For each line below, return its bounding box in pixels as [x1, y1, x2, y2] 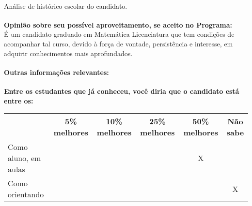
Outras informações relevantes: [4, 67, 109, 77]
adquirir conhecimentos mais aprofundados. [4, 48, 133, 58]
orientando [8, 189, 44, 200]
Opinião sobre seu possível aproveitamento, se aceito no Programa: [4, 19, 233, 29]
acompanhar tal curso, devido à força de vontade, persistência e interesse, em [4, 38, 233, 48]
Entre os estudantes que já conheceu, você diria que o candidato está [4, 86, 239, 96]
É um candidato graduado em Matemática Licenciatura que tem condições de [4, 29, 235, 39]
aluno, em [8, 152, 41, 164]
